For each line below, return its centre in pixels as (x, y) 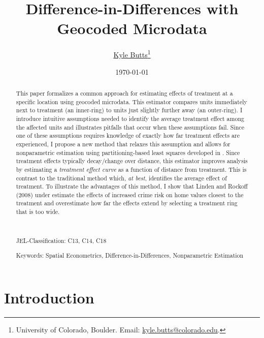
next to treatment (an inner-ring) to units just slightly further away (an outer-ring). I (129, 110)
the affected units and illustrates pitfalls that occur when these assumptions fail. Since (130, 127)
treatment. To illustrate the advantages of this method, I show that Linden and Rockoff (132, 186)
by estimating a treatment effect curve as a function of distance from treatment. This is (131, 169)
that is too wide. (38, 212)
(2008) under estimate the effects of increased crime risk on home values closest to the (130, 194)
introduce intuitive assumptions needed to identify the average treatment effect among (130, 118)
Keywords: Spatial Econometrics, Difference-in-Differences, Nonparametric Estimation (130, 255)
